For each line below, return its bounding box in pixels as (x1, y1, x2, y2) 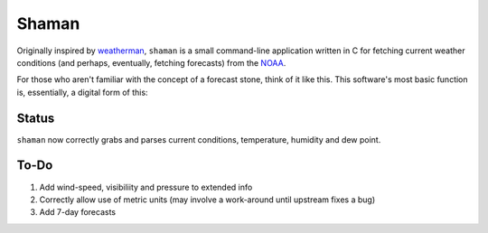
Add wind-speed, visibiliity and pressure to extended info (39, 182, 253, 192)
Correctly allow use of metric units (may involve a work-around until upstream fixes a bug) (39, 194, 376, 205)
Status (16, 110, 55, 126)
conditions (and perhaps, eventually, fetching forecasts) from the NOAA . (16, 57, 286, 68)
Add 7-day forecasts (39, 207, 117, 218)
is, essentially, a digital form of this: (16, 87, 148, 98)
